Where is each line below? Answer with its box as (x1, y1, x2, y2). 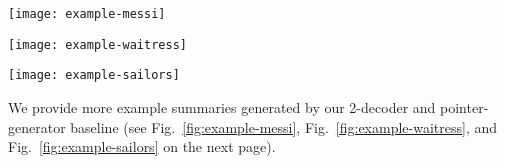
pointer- (440, 96, 489, 117)
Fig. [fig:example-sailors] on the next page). (8, 136, 276, 157)
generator (8, 116, 66, 137)
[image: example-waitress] (8, 37, 187, 52)
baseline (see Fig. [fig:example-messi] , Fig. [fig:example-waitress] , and (70, 116, 498, 137)
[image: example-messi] (8, 7, 166, 21)
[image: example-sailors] (8, 68, 180, 83)
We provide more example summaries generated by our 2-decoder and (8, 96, 436, 117)
